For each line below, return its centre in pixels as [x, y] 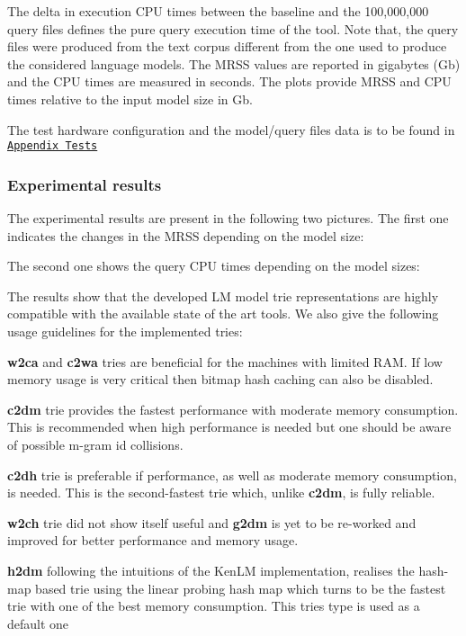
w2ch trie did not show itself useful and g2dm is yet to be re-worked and [212, 522]
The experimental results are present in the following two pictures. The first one [228, 218]
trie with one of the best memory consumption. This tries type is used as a [214, 606]
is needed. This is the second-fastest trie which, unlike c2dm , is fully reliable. [221, 493]
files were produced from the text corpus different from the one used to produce [227, 46]
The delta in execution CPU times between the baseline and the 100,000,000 [218, 11]
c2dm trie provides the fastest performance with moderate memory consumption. [233, 409]
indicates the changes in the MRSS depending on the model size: [186, 235]
